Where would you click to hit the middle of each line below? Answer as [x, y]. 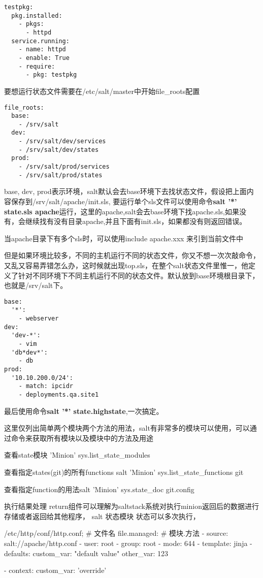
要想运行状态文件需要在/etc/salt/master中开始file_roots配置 [102, 91]
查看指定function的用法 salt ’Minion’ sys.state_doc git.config [99, 489]
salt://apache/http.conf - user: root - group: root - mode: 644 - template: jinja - [128, 543]
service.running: [40, 41]
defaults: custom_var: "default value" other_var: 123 [86, 553]
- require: [37, 66]
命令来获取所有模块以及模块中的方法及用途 [82, 438]
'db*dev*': [29, 352]
